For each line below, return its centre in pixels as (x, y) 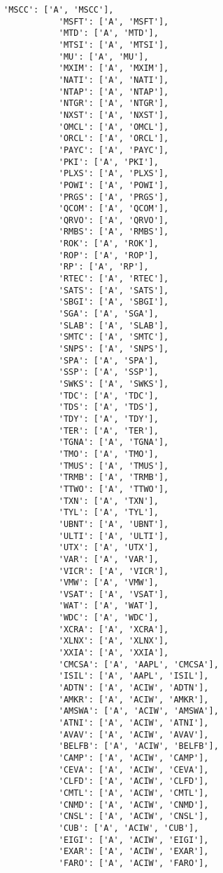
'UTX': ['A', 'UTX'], (108, 548)
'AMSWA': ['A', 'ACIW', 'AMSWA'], (138, 711)
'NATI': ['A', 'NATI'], (114, 80)
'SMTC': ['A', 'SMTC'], (114, 337)
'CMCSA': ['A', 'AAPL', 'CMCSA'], (138, 664)
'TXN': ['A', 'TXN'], (108, 501)
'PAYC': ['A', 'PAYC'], (114, 150)
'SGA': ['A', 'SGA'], (108, 314)
